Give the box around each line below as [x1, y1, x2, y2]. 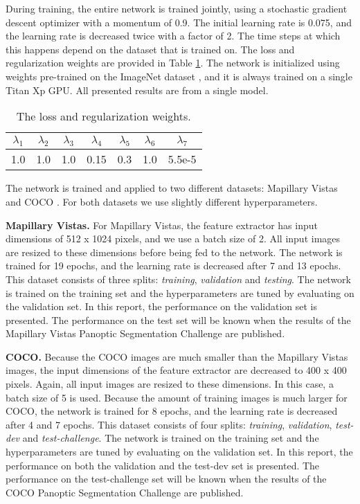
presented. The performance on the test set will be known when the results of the [6, 312, 351, 327]
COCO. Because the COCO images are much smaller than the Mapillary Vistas [6, 349, 348, 363]
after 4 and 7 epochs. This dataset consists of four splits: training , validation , [6, 417, 332, 431]
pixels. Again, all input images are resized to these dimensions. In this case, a [6, 377, 334, 391]
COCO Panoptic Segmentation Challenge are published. [6, 485, 244, 499]
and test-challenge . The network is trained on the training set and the [22, 431, 319, 445]
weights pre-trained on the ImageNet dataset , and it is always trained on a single [6, 69, 352, 83]
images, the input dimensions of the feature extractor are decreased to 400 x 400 [6, 363, 347, 377]
